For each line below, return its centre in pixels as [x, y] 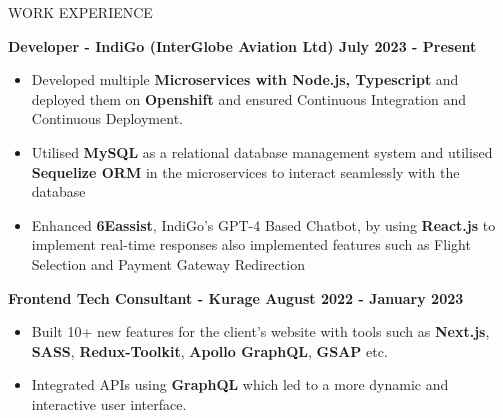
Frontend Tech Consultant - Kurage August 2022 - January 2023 [236, 297]
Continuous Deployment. [107, 118]
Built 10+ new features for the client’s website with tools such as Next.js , [260, 331]
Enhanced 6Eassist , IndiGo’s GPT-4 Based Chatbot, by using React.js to [263, 224]
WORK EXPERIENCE [80, 12]
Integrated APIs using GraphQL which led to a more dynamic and [240, 384]
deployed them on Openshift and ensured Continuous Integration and [248, 98]
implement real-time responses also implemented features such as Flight [251, 244]
